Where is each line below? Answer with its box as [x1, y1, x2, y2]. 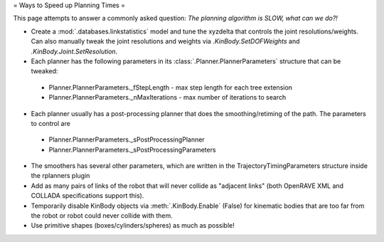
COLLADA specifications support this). [31, 191, 144, 200]
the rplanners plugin [31, 172, 90, 180]
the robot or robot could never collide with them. [31, 211, 174, 220]
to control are [31, 119, 70, 127]
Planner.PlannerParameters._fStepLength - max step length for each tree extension [48, 83, 293, 92]
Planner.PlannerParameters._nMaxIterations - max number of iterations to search [48, 93, 287, 102]
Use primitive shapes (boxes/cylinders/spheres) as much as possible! [31, 221, 235, 230]
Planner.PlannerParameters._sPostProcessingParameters [48, 145, 216, 154]
